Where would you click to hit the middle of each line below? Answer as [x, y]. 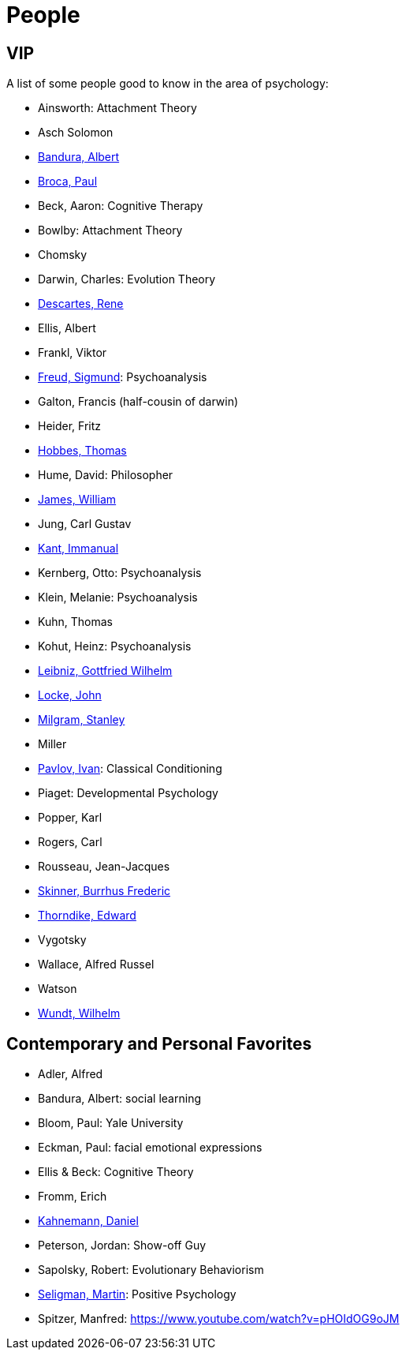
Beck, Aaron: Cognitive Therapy [121, 206]
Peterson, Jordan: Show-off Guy [122, 1245]
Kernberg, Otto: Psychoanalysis [120, 573]
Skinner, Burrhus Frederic [104, 891]
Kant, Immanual [78, 549]
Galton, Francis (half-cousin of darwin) [138, 402]
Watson [58, 989]
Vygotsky [62, 940]
